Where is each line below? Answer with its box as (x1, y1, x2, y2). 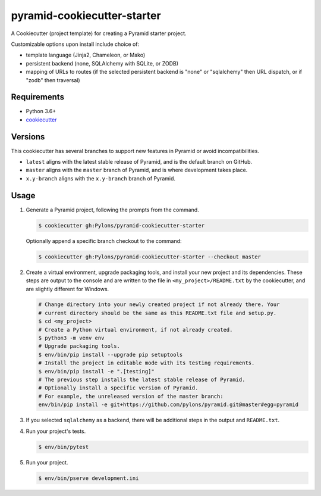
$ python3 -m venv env (38, 335, 105, 342)
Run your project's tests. (26, 428, 86, 435)
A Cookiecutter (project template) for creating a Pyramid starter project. (11, 30, 187, 37)
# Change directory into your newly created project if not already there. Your (38, 301, 280, 308)
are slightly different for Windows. (26, 285, 109, 292)
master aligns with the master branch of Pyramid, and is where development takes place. (26, 167, 248, 174)
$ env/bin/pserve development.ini (38, 475, 139, 482)
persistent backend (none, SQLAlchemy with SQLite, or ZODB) (26, 60, 178, 67)
